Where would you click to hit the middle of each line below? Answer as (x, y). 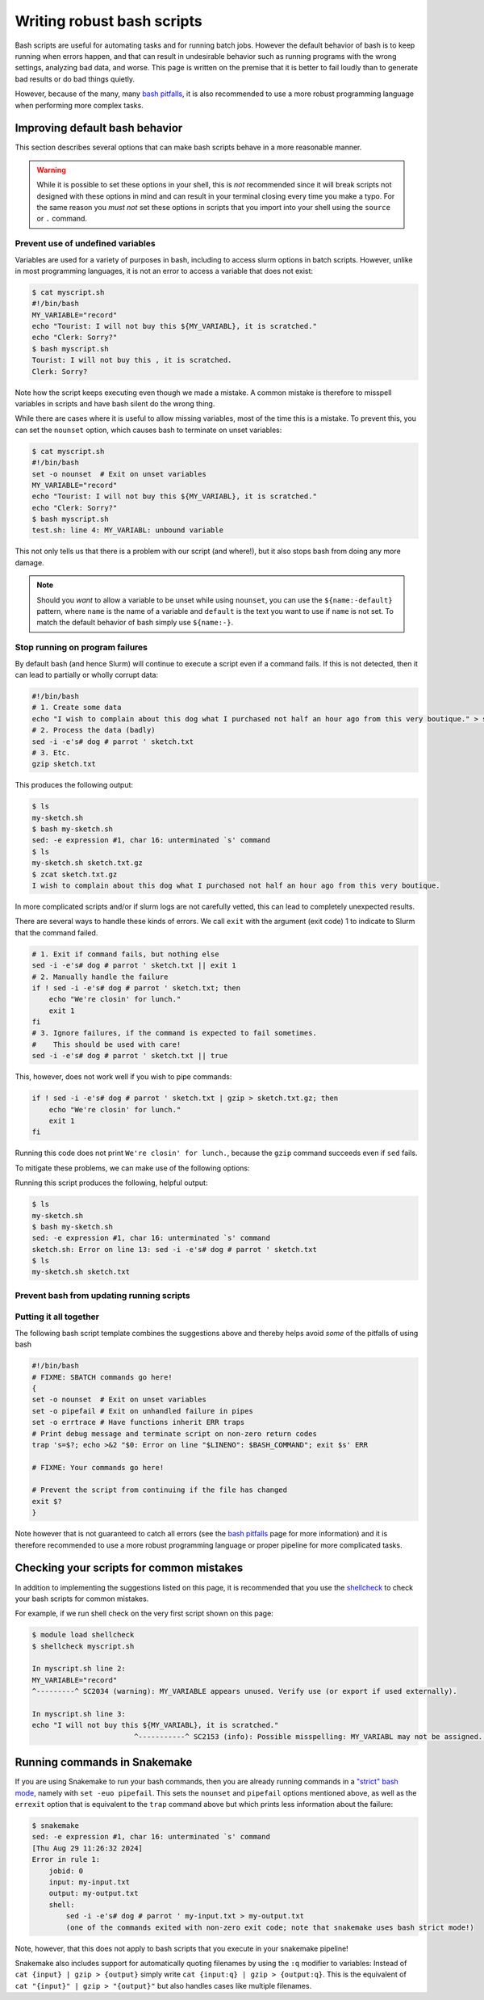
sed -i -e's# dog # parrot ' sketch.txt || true (130, 1056)
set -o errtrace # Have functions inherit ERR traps (138, 1422)
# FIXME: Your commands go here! (98, 1467)
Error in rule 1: (66, 1859)
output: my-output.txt (94, 1893)
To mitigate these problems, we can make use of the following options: (132, 1168)
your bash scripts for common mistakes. (82, 1599)
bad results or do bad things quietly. (75, 79)
